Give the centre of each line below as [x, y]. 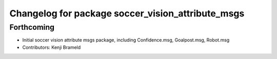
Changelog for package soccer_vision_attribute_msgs [127, 13]
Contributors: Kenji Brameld [52, 47]
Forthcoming [32, 27]
